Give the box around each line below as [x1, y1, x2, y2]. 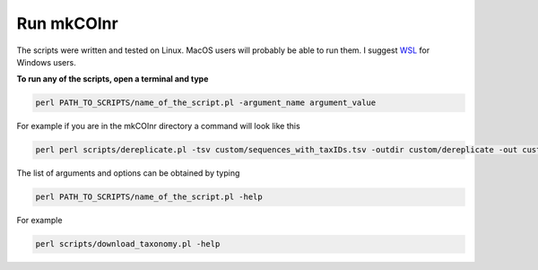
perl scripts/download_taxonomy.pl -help [35, 239, 221, 249]
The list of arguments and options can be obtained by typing [16, 168, 240, 179]
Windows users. [16, 57, 76, 67]
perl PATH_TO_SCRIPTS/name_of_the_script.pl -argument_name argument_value [35, 98, 377, 108]
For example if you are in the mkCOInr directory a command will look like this [16, 121, 300, 132]
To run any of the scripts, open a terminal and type [16, 74, 209, 84]
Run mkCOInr [16, 13, 118, 33]
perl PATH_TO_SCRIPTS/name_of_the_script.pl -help [35, 192, 264, 202]
